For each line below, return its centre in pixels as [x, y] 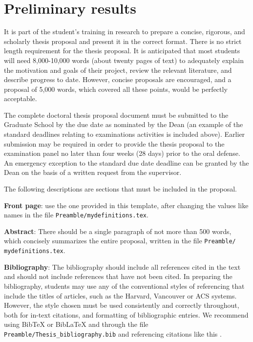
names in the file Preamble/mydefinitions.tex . [76, 215]
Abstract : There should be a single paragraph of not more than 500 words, [118, 231]
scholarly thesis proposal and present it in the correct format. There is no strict [123, 41]
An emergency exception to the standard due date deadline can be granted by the [126, 162]
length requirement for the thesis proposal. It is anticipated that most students [122, 51]
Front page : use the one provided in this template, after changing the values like [126, 205]
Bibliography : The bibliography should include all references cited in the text [122, 267]
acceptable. [21, 98]
